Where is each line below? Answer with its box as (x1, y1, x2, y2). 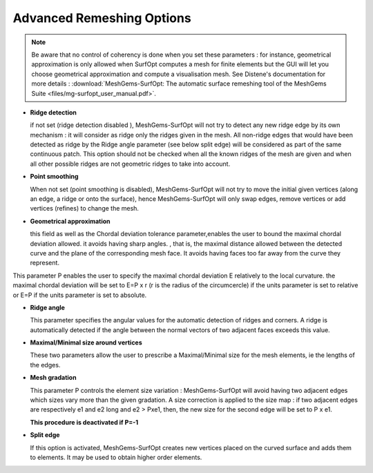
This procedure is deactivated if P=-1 (30, 418, 139, 426)
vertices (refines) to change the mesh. (30, 204, 140, 213)
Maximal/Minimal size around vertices (30, 338, 143, 347)
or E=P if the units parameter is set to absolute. (12, 291, 147, 299)
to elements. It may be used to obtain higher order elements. (30, 453, 202, 461)
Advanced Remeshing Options (12, 10, 191, 26)
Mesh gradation (30, 374, 77, 382)
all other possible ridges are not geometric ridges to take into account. (30, 160, 231, 168)
